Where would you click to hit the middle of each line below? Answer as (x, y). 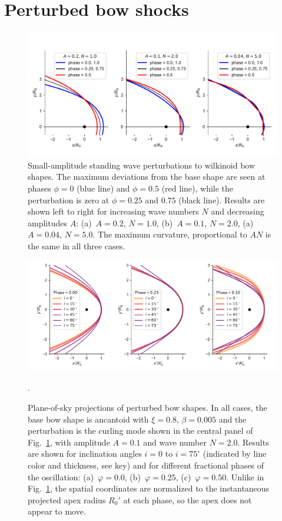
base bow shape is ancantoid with (88, 419)
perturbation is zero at (69, 200)
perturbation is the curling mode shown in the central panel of (140, 431)
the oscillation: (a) (61, 477)
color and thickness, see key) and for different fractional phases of (146, 465)
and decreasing (238, 211)
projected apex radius (67, 499)
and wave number (175, 442)
